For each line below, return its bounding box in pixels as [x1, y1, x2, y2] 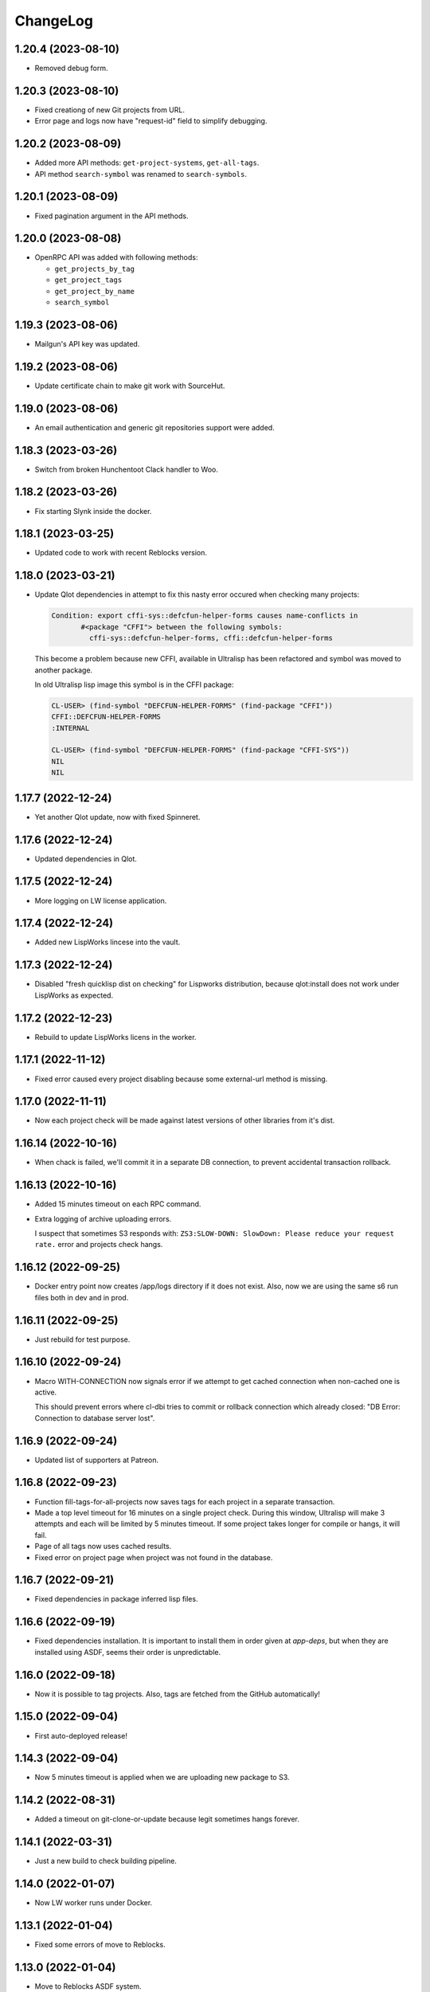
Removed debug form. [34, 64, 108, 73]
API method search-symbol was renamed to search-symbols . [34, 169, 247, 178]
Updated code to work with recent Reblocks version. [34, 548, 207, 558]
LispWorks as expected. [34, 990, 114, 1000]
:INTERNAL [51, 723, 90, 732]
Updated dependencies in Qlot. [34, 853, 137, 864]
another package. [34, 665, 93, 675]
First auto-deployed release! [34, 1731, 127, 1740]
